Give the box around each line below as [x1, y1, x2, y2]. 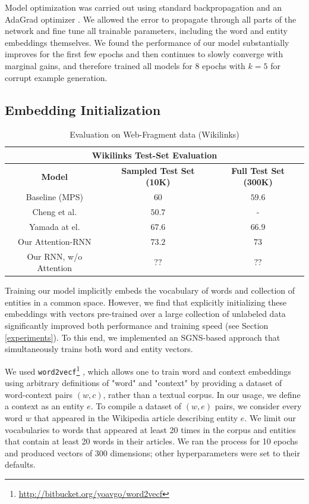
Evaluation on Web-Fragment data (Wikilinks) [70, 128, 239, 141]
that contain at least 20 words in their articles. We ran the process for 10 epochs [5, 435, 298, 447]
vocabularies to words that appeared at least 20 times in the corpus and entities [5, 423, 296, 435]
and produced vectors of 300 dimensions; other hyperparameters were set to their [5, 446, 300, 459]
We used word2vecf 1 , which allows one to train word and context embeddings [5, 363, 291, 377]
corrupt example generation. [5, 71, 108, 83]
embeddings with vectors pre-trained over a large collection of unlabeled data [5, 307, 286, 320]
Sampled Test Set [121, 164, 195, 176]
